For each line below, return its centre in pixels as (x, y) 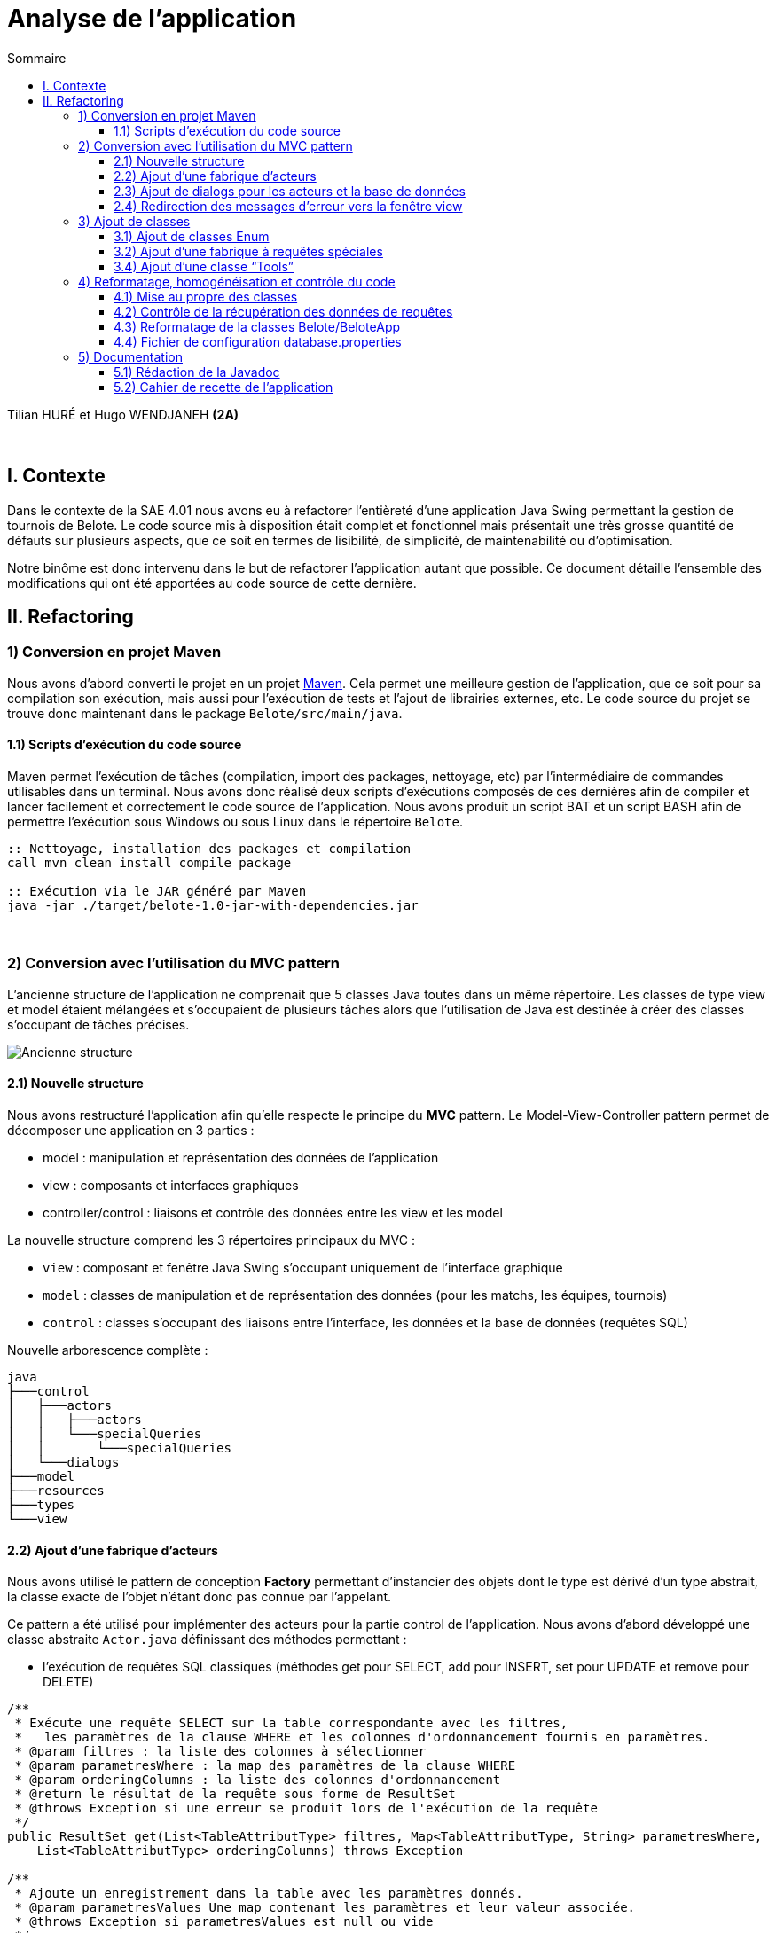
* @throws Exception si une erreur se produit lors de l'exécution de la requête (306, 1808)
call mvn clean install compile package (149, 863)
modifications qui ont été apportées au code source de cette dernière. (212, 583)
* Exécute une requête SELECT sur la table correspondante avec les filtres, (291, 1723)
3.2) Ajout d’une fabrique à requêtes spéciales (248, 251)
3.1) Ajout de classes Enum (192, 236)
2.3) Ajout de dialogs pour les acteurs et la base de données (290, 191)
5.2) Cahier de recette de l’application (223, 387)
